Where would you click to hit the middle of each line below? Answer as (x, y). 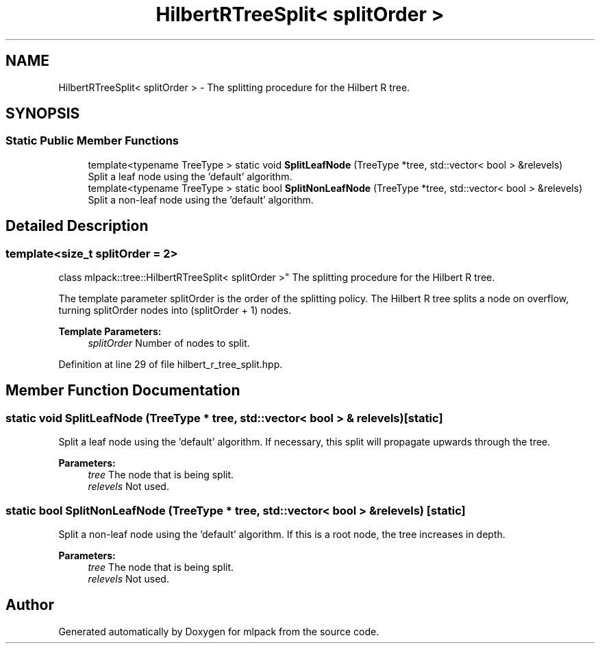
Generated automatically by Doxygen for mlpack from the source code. (219, 631)
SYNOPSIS (43, 114)
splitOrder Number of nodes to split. (169, 343)
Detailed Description (77, 226)
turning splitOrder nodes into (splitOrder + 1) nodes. (175, 310)
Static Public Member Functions (92, 141)
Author (30, 605)
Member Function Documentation (123, 391)
